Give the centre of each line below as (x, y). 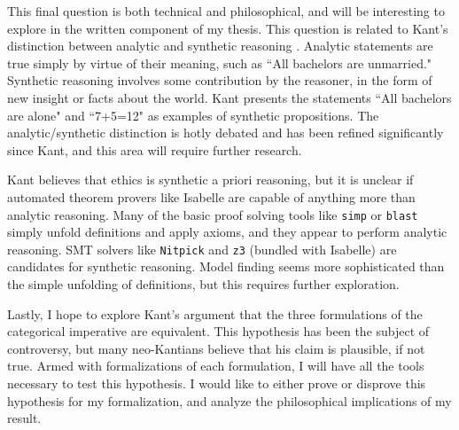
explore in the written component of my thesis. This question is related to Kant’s (228, 28)
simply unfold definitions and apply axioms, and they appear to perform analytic (227, 232)
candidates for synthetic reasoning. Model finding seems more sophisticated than (226, 266)
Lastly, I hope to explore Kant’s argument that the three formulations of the (215, 313)
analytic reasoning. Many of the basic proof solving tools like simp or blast (213, 214)
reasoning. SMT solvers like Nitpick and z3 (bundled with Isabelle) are (202, 249)
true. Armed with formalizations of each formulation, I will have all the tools (216, 366)
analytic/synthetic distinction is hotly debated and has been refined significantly (226, 133)
